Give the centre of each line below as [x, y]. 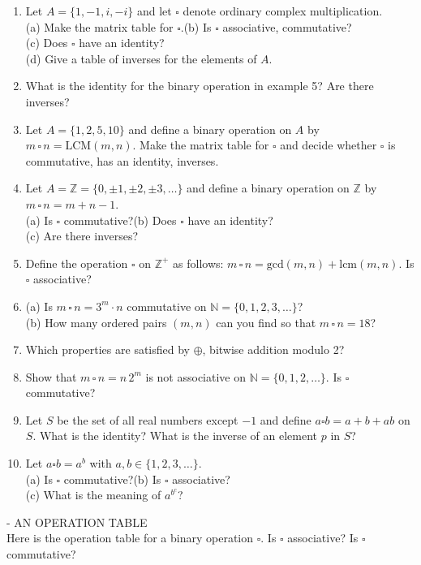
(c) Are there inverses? [82, 236]
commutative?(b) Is [112, 479]
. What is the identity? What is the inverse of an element [175, 436]
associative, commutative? [287, 26]
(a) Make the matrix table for [99, 26]
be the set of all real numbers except [148, 419]
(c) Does [47, 43]
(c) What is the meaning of [93, 495]
